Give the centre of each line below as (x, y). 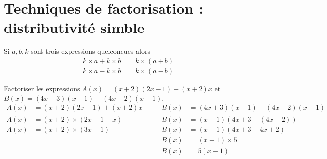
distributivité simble (74, 27)
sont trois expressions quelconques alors (90, 51)
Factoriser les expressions (42, 88)
